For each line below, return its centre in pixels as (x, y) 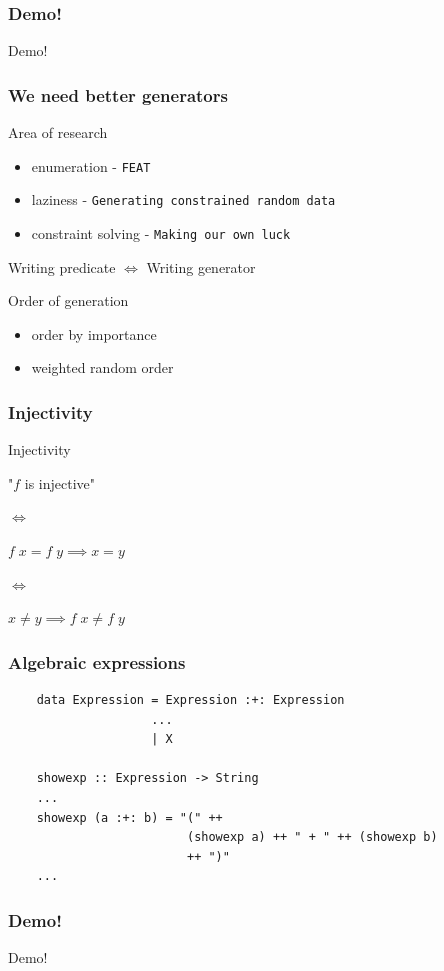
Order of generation (68, 300)
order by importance (94, 333)
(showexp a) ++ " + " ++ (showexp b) (312, 837)
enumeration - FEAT (91, 165)
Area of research (58, 132)
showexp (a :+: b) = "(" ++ (129, 817)
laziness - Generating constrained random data (183, 199)
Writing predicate (62, 266)
